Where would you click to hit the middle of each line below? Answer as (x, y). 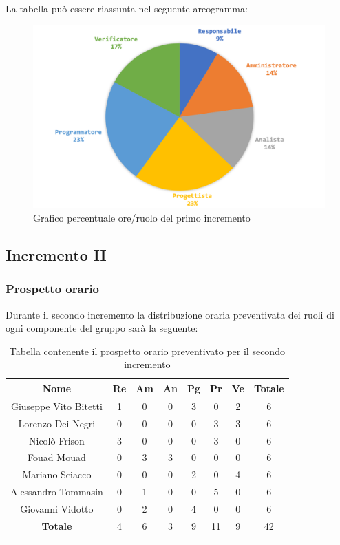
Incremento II (56, 255)
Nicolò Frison (57, 440)
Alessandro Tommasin (57, 492)
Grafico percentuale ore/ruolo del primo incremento (142, 218)
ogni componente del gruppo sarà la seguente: (102, 328)
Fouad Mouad (57, 457)
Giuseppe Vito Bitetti (56, 406)
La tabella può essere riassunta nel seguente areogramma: (127, 8)
